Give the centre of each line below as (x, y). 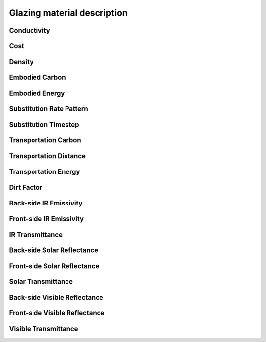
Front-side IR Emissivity (46, 219)
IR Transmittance (36, 235)
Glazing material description (68, 13)
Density (21, 62)
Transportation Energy (45, 172)
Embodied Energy (37, 93)
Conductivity (30, 30)
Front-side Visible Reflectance (57, 313)
